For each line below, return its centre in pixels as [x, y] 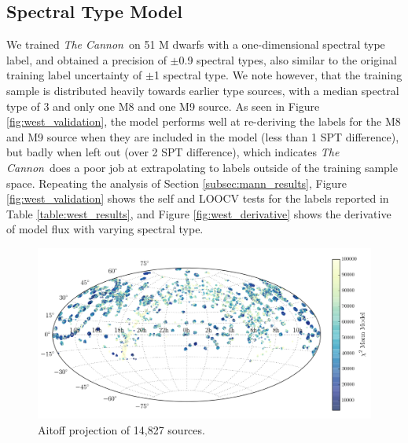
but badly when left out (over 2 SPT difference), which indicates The [173, 152]
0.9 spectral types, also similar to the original [288, 59]
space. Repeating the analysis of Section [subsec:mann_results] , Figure [177, 183]
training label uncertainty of [74, 75]
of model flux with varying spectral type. [105, 229]
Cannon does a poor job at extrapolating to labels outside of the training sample [202, 167]
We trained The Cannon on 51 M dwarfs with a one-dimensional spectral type [196, 44]
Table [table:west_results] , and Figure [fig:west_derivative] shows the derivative [199, 213]
